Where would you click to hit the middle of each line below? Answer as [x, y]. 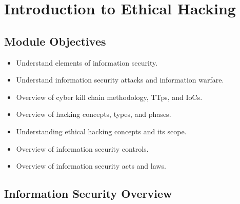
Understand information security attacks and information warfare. [120, 80]
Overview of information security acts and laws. [91, 166]
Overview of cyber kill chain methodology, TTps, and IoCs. [109, 97]
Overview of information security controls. [82, 148]
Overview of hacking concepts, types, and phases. [94, 114]
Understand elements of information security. [87, 62]
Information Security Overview [88, 193]
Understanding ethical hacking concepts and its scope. [101, 131]
